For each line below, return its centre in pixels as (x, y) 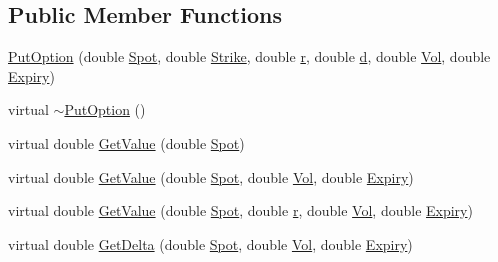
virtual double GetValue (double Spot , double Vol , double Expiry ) (211, 176)
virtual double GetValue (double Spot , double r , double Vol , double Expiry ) (240, 210)
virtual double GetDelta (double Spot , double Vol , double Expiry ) (210, 243)
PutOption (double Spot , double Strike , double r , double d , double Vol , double (249, 56)
